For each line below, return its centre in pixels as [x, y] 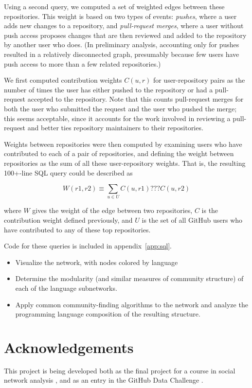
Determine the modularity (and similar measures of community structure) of [129, 278]
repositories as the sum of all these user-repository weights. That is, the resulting [125, 163]
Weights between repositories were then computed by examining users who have [123, 144]
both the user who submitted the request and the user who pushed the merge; [120, 108]
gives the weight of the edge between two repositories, [112, 210]
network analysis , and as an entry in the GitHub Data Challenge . [104, 380]
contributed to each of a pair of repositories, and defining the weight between [119, 153]
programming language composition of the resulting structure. [108, 314]
